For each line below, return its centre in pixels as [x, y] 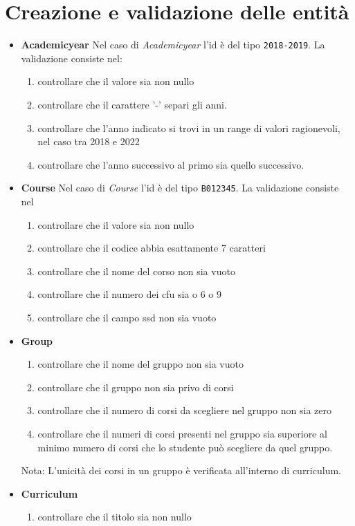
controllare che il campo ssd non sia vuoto [127, 317]
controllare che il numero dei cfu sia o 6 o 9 [129, 294]
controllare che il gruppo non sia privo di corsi [136, 387]
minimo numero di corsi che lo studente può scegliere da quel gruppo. [185, 447]
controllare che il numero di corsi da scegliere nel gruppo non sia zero [184, 410]
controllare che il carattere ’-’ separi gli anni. [132, 104]
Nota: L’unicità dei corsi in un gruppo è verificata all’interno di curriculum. [181, 470]
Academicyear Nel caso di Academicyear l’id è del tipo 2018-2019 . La [173, 45]
